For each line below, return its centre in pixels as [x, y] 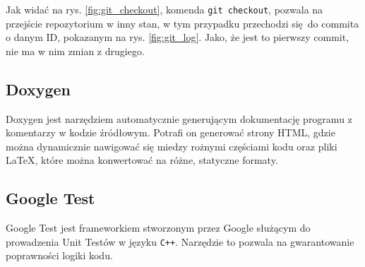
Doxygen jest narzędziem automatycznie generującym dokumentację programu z [179, 118]
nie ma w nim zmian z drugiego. [75, 51]
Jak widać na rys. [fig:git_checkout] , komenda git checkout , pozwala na [164, 9]
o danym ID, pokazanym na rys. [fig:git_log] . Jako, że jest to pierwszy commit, [178, 37]
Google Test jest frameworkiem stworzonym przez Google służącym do [158, 228]
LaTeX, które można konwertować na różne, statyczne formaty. [142, 160]
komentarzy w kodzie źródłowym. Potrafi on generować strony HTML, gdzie [170, 132]
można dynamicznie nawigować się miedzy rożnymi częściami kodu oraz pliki [172, 146]
